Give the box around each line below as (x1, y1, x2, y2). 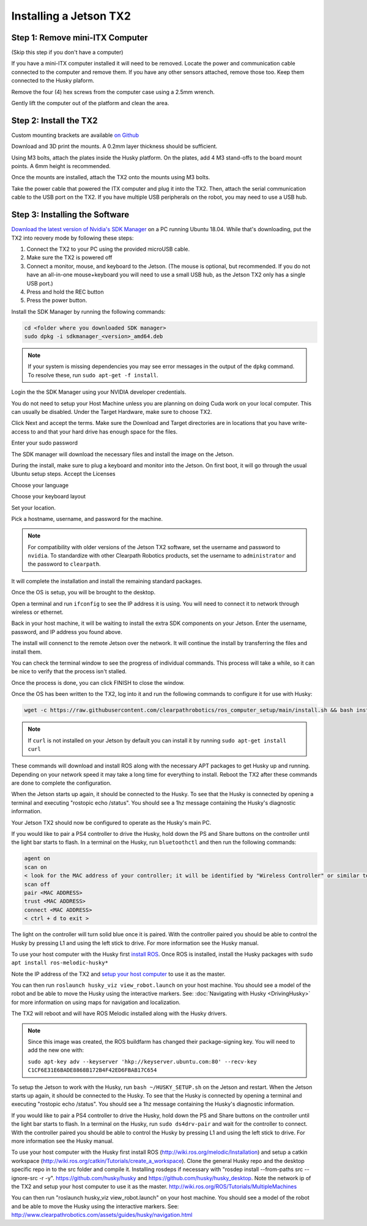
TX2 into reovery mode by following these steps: (11, 234, 134, 242)
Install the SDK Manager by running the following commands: (11, 308, 166, 315)
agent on (24, 855, 51, 862)
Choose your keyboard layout (11, 493, 86, 500)
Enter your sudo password (11, 439, 78, 446)
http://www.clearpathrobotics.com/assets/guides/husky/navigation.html (11, 1211, 193, 1219)
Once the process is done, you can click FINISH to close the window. (11, 679, 185, 686)
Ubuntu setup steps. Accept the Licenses (11, 470, 116, 478)
